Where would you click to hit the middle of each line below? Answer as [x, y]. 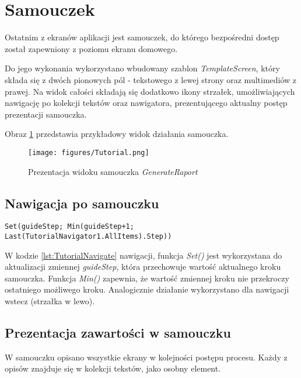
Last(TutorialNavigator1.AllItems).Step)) [88, 236]
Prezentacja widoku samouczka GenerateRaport [113, 171]
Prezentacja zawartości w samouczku [118, 332]
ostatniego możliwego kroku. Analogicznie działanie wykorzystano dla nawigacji [147, 289]
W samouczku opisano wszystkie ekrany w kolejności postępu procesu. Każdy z [146, 357]
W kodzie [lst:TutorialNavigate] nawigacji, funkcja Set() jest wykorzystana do [143, 255]
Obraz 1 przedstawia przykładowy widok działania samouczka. [117, 134]
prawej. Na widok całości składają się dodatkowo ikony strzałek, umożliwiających [150, 91]
